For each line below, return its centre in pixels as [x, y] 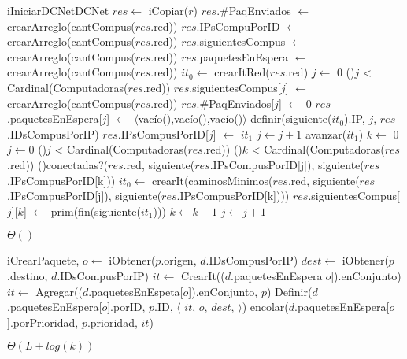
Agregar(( [59, 291]
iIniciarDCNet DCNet [58, 10]
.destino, [28, 275]
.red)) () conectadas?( [58, 164]
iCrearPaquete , [43, 260]
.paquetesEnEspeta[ [136, 291]
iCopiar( [168, 10]
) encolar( [265, 307]
